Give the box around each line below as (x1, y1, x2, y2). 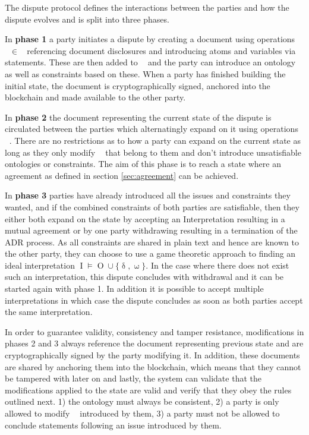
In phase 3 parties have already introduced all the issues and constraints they (5, 189, 291, 201)
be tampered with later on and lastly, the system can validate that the (5, 372, 261, 384)
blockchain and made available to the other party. (5, 91, 186, 103)
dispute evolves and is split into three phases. (5, 12, 169, 25)
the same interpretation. (5, 305, 93, 318)
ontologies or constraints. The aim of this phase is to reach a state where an (5, 157, 281, 170)
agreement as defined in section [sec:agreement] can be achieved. (5, 169, 239, 181)
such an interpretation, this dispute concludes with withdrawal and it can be (5, 270, 284, 283)
